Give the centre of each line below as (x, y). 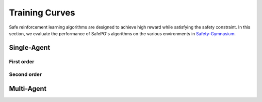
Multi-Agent (28, 89)
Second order (25, 74)
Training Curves (42, 13)
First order (22, 61)
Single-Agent (30, 48)
